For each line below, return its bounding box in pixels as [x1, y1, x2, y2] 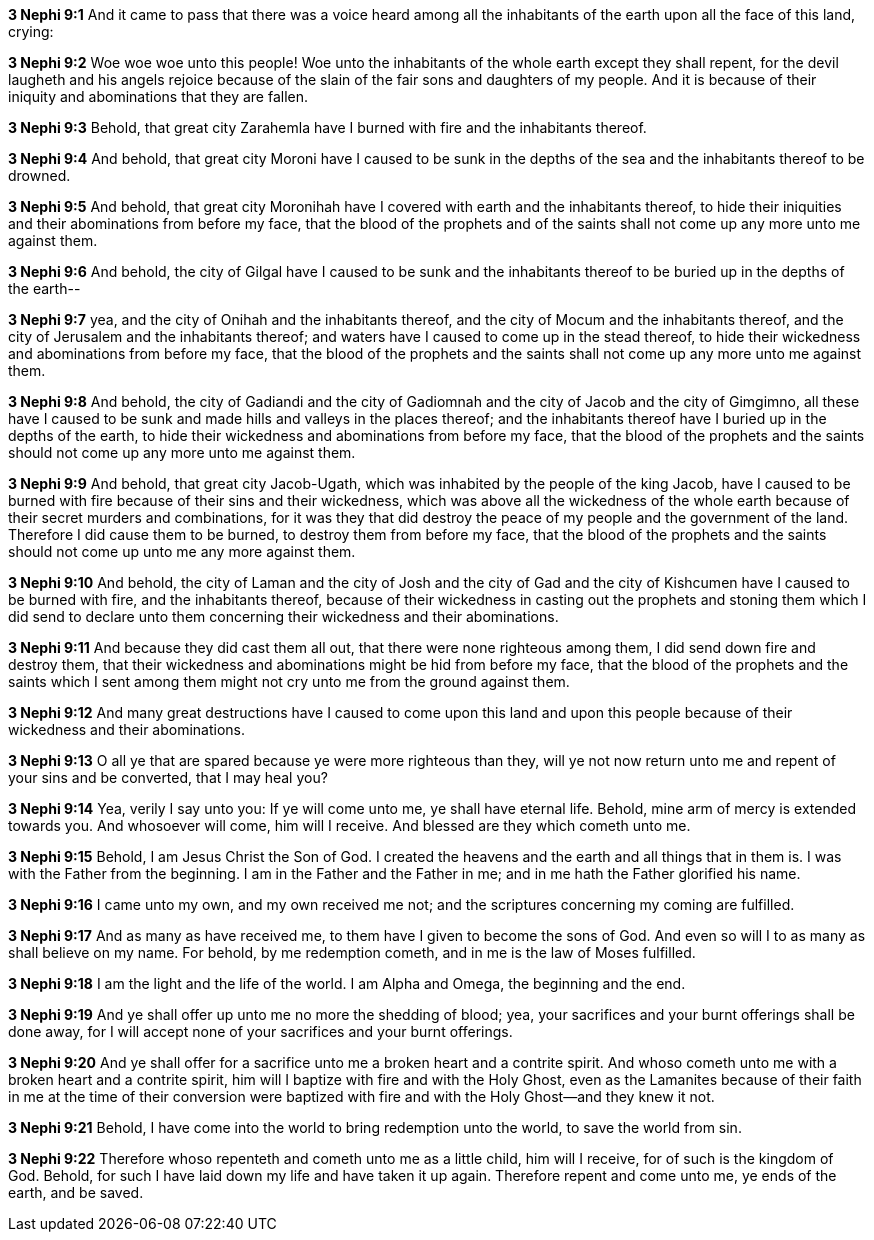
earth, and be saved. [8, 1184, 144, 1201]
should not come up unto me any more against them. [8, 543, 356, 560]
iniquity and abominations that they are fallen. [8, 88, 309, 105]
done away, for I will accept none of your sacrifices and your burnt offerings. [8, 1023, 513, 1040]
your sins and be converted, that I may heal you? [8, 769, 328, 786]
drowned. [8, 167, 71, 184]
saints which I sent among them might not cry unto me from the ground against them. [8, 673, 570, 690]
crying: [8, 23, 54, 40]
